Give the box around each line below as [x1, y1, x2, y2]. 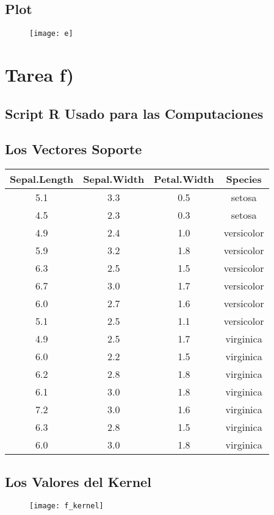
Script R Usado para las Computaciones [5, 104, 264, 123]
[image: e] [29, 29, 73, 38]
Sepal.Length [10, 172, 74, 186]
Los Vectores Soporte [5, 140, 142, 158]
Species [226, 172, 262, 186]
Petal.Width [154, 172, 214, 186]
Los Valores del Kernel [5, 472, 151, 491]
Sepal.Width [83, 172, 145, 186]
